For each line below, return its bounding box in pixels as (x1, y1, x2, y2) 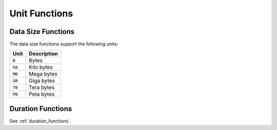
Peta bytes (29, 90, 55, 98)
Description (29, 50, 58, 58)
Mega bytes (29, 70, 57, 78)
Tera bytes (29, 84, 55, 91)
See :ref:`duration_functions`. (9, 118, 71, 124)
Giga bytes (29, 77, 55, 84)
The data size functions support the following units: (9, 41, 118, 47)
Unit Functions (9, 8, 73, 19)
